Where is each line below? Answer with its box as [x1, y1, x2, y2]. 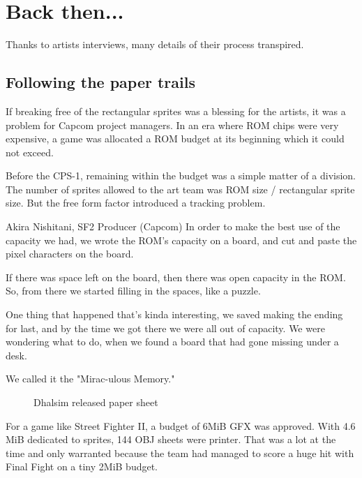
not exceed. [6, 144, 54, 159]
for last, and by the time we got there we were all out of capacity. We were [6, 320, 325, 335]
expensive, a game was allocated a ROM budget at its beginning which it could [6, 131, 345, 146]
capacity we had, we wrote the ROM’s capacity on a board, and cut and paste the [6, 232, 357, 247]
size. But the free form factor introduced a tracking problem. [6, 195, 266, 210]
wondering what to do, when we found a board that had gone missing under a [6, 334, 339, 349]
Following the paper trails [6, 71, 195, 93]
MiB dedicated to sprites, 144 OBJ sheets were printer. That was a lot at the [6, 432, 336, 447]
